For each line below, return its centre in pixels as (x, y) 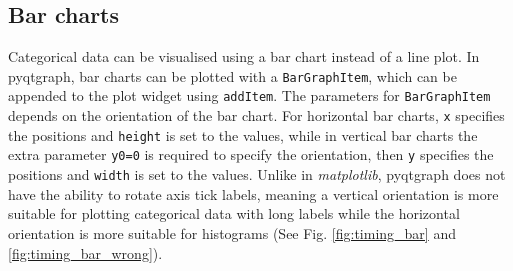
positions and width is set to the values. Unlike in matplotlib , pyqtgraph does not (257, 174)
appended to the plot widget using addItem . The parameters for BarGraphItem (249, 95)
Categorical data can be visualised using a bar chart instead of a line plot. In (244, 56)
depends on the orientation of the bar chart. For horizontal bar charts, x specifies (256, 115)
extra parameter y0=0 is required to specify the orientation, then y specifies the (251, 154)
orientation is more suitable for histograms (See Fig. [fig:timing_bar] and (232, 232)
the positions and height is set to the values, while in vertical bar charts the (243, 134)
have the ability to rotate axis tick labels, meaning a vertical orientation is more (253, 193)
